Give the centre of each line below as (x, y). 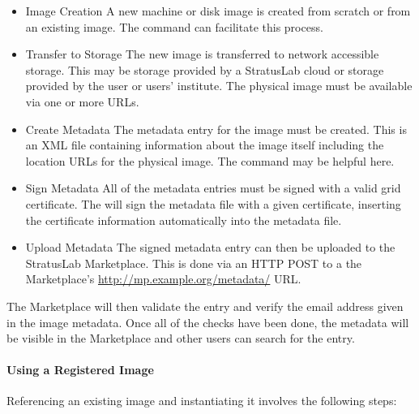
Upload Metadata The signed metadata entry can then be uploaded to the (210, 247)
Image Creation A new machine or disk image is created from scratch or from (218, 11)
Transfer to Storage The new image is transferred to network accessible (202, 54)
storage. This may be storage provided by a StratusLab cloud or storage (205, 69)
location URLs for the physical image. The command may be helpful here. (210, 160)
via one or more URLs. (82, 101)
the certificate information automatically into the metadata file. (184, 220)
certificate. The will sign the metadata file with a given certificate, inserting (213, 203)
